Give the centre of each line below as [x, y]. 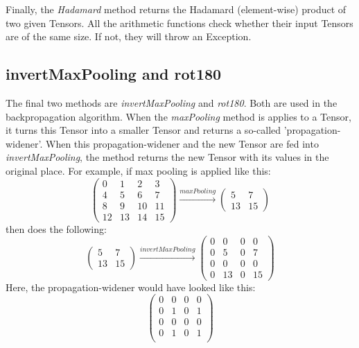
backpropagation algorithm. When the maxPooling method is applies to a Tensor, [178, 116]
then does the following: [56, 228]
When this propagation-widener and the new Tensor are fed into [182, 143]
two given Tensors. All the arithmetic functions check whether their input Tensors [179, 23]
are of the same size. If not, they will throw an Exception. [129, 36]
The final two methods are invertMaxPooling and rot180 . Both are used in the [172, 102]
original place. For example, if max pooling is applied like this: [138, 170]
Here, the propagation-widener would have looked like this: [131, 287]
